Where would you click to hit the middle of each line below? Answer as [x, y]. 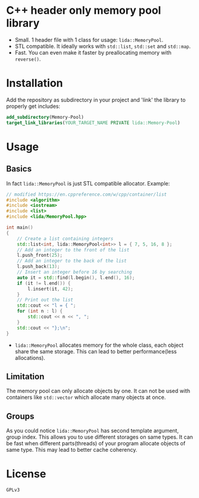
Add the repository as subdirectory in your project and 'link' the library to [96, 100]
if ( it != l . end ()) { [44, 283]
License [26, 474]
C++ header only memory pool [84, 10]
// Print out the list [45, 300]
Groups [20, 416]
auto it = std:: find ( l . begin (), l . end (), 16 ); [76, 277]
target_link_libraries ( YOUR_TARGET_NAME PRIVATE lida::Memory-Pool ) [93, 123]
